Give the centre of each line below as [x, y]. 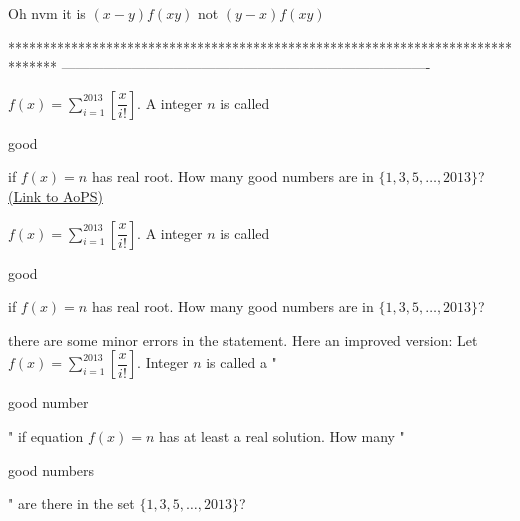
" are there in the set [71, 503]
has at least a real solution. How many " [282, 435]
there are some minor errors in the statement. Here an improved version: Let [243, 339]
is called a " [241, 362]
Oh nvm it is [47, 13]
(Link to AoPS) [55, 195]
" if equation [46, 435]
